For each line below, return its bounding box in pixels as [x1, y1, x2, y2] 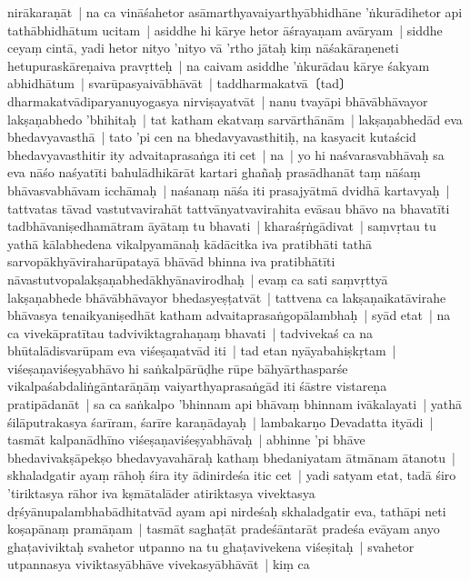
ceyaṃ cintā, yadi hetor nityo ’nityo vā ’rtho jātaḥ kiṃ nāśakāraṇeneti [7, 38, 399, 57]
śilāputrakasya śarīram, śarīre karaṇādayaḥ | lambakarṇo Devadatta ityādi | [7, 412, 434, 431]
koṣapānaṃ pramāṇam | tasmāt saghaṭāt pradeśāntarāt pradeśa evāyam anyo [7, 519, 440, 538]
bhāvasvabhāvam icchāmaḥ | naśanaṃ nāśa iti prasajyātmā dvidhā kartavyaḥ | [7, 180, 450, 199]
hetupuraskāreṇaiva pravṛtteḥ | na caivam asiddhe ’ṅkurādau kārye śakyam [7, 55, 430, 75]
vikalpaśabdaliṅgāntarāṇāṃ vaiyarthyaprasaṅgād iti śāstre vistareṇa [7, 376, 387, 395]
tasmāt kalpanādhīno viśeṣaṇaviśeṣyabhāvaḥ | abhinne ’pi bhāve [7, 430, 365, 449]
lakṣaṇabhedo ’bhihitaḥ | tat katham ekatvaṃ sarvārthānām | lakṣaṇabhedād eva [7, 109, 463, 128]
